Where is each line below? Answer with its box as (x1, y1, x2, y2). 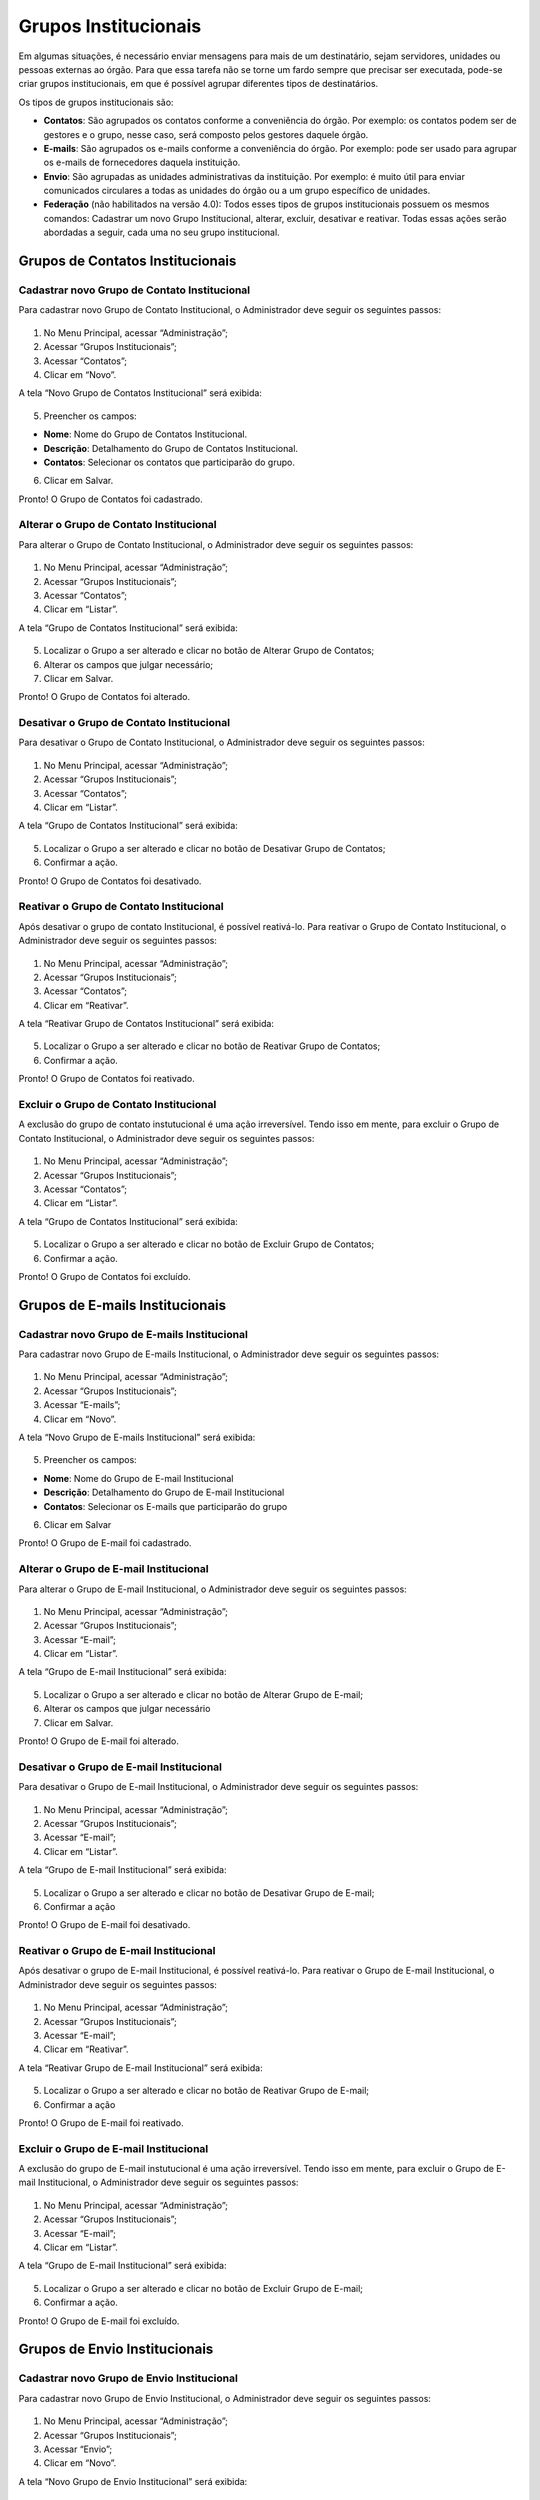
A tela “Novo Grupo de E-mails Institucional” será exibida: (18, 1431, 256, 1444)
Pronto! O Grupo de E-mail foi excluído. (18, 2315, 180, 2327)
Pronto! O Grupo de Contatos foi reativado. (18, 1073, 195, 1085)
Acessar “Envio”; (43, 2443, 113, 2455)
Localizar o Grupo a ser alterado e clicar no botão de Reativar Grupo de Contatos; (43, 1040, 381, 1052)
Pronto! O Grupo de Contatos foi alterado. (18, 691, 190, 703)
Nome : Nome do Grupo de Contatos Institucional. (43, 428, 248, 440)
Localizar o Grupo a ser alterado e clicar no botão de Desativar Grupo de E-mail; (43, 1886, 375, 1899)
